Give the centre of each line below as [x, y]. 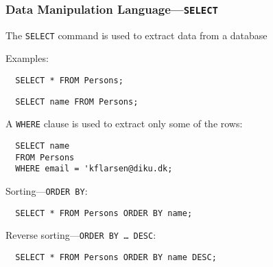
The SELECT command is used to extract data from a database [136, 35]
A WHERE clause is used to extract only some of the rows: [124, 124]
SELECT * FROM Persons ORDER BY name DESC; [116, 257]
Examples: [27, 58]
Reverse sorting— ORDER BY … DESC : [81, 235]
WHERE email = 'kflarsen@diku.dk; [94, 169]
